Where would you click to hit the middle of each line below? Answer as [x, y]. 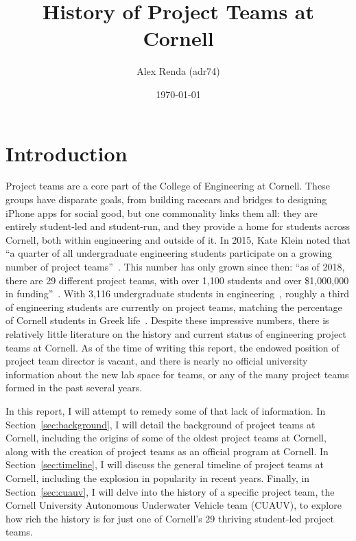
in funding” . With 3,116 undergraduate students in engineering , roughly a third [177, 293]
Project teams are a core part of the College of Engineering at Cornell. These [168, 186]
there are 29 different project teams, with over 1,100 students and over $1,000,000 [177, 280]
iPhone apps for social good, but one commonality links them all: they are [162, 212]
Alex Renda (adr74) [178, 71]
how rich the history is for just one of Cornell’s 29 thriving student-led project [170, 518]
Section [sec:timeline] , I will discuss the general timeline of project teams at [165, 464]
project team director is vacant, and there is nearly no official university [157, 361]
